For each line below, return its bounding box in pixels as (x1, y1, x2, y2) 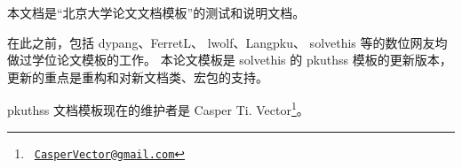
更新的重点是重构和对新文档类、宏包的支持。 (7, 67, 268, 86)
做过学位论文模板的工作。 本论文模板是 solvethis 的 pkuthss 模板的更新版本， (7, 50, 452, 69)
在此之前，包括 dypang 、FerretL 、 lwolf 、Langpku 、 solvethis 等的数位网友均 (7, 33, 448, 51)
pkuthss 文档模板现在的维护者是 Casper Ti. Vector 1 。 (7, 98, 309, 119)
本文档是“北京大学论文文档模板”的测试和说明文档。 (7, 4, 306, 21)
